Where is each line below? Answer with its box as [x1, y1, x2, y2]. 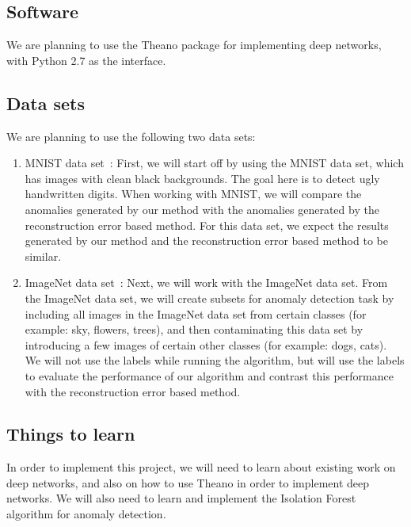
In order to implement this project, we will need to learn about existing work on [6, 459, 396, 475]
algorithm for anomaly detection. [6, 506, 166, 522]
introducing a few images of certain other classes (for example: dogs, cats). [25, 336, 387, 353]
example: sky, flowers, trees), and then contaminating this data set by [25, 321, 363, 338]
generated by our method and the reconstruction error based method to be [25, 232, 388, 249]
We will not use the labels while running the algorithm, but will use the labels [25, 352, 405, 369]
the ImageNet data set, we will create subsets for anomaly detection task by [25, 289, 394, 306]
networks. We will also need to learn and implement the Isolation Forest [6, 490, 356, 506]
